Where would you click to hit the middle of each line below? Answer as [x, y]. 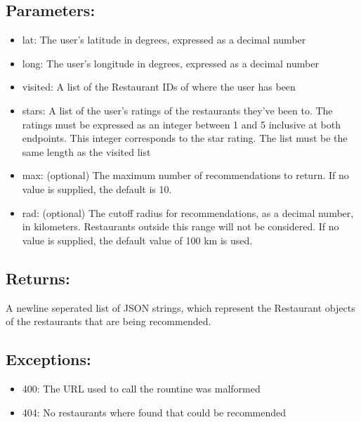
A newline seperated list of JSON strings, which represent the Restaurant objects [180, 307]
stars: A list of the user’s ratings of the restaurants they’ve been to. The [177, 110]
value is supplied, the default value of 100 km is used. [137, 240]
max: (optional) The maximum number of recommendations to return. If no [185, 175]
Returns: [38, 278]
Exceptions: [48, 359]
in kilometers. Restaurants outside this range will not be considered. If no [180, 226]
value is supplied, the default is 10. [97, 189]
